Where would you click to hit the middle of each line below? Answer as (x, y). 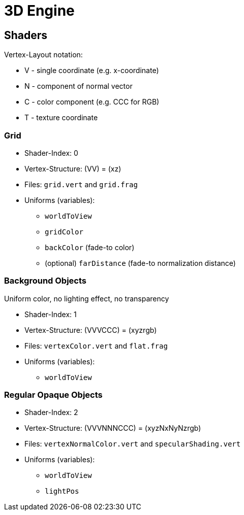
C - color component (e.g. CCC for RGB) (92, 102)
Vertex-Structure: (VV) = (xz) (73, 168)
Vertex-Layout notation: (43, 55)
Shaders (26, 35)
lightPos (62, 491)
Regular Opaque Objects (53, 395)
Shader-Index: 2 (51, 413)
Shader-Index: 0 (51, 153)
